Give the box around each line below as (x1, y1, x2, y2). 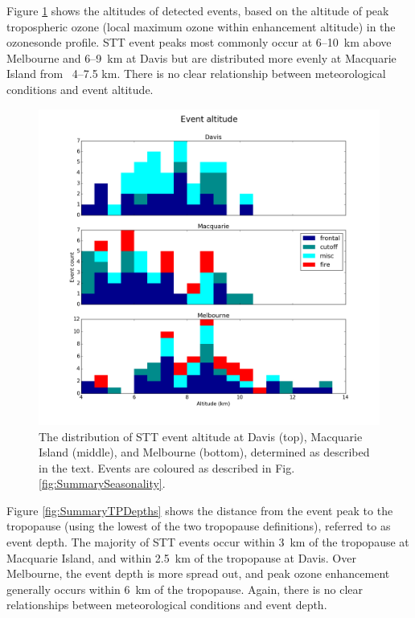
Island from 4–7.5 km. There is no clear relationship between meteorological (6, 65, 386, 82)
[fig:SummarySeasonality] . (39, 475, 166, 492)
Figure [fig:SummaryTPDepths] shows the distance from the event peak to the (6, 501, 393, 518)
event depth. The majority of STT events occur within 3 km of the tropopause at (6, 534, 409, 550)
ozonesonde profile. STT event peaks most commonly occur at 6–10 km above (6, 34, 392, 51)
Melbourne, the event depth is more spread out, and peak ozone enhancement (6, 565, 390, 582)
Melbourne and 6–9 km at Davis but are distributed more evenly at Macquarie (6, 49, 397, 66)
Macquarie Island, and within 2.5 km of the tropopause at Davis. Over (6, 549, 356, 566)
